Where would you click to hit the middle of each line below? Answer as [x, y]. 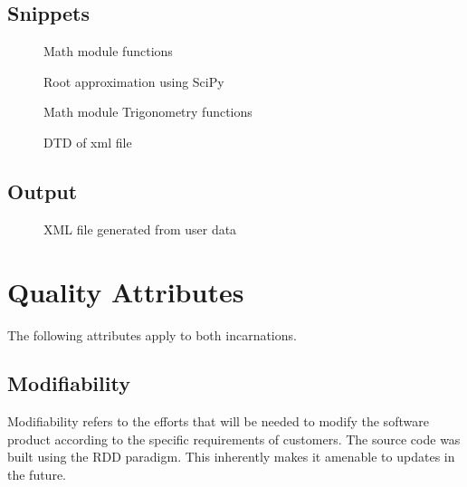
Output [43, 191]
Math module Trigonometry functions [148, 112]
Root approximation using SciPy [134, 81]
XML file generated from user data [140, 229]
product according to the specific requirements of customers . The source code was [234, 439]
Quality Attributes [126, 291]
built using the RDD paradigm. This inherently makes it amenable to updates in [231, 457]
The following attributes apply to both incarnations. [152, 334]
